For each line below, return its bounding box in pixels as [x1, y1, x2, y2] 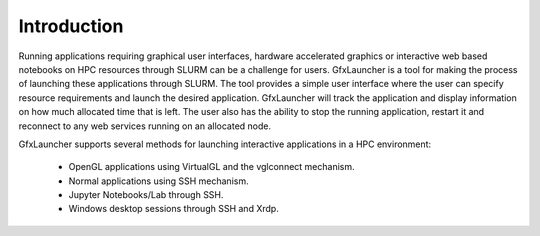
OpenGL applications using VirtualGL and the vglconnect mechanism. [68, 161, 355, 173]
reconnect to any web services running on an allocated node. [18, 120, 272, 132]
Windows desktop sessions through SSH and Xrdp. [68, 203, 279, 215]
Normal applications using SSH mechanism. [68, 175, 249, 187]
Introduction [18, 15, 124, 37]
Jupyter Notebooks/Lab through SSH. [68, 189, 224, 201]
